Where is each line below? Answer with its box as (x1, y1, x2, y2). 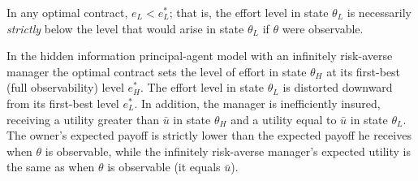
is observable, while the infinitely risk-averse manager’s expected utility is (45, 142, 411, 159)
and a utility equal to (231, 110, 337, 127)
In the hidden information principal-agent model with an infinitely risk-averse (6, 47, 393, 64)
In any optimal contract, (6, 4, 128, 20)
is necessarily (347, 4, 412, 20)
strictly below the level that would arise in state (6, 19, 244, 37)
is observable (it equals (107, 158, 221, 175)
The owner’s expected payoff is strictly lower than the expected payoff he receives (6, 127, 412, 144)
